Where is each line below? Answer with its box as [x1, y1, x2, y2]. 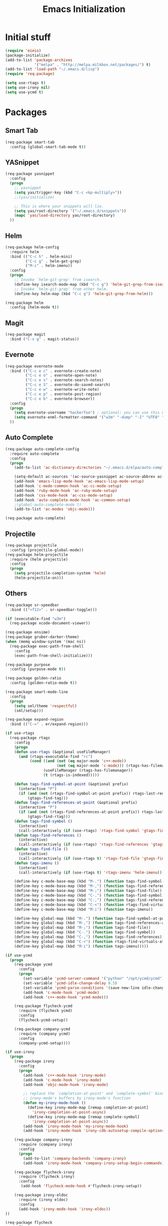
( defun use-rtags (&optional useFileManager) [14, 749, 111, 754]
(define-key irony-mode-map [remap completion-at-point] [27, 1105, 149, 1110]
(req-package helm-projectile [5, 552, 68, 557]
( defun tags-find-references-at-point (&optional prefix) [14, 800, 137, 805]
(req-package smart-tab [5, 139, 55, 144]
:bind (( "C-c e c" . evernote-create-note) [9, 368, 101, 373]
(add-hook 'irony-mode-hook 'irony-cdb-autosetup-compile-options [23, 1128, 164, 1133]
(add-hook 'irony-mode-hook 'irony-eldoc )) [18, 1206, 111, 1211]
